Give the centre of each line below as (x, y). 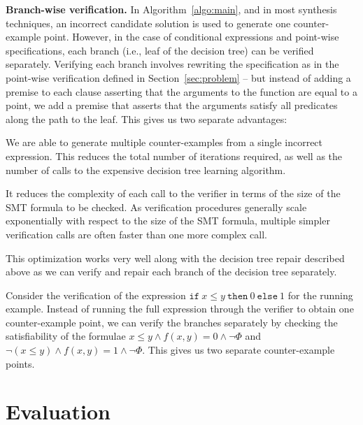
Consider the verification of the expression (96, 295)
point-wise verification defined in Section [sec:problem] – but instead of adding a (178, 77)
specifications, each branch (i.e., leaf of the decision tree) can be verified (160, 50)
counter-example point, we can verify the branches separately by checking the (172, 322)
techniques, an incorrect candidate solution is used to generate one (148, 23)
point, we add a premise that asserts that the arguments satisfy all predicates (172, 105)
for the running (320, 295)
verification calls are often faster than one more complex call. (137, 234)
